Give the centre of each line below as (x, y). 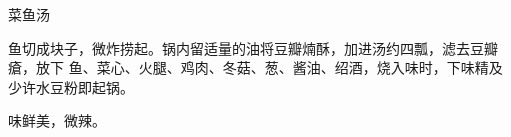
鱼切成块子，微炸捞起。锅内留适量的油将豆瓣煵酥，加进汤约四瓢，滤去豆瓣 (253, 47)
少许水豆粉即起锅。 (71, 86)
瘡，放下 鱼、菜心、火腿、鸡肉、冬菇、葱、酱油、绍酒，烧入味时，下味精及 (255, 67)
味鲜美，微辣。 (57, 120)
